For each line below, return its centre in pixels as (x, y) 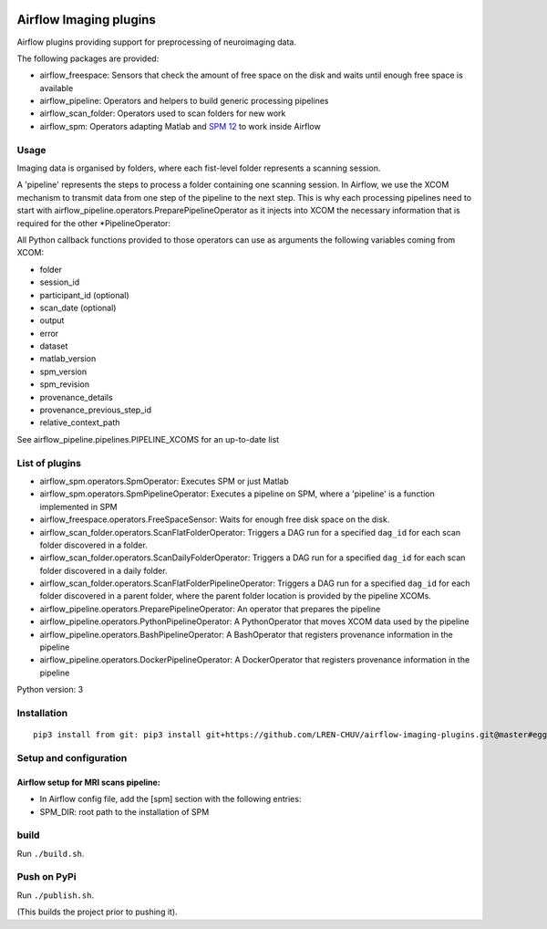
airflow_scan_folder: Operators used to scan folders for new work (163, 113)
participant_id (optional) (84, 295)
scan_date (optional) (78, 308)
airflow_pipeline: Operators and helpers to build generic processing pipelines (184, 101)
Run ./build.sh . (51, 853)
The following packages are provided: (88, 58)
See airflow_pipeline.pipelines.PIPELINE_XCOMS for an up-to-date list (148, 439)
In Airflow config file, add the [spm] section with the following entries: (170, 799)
